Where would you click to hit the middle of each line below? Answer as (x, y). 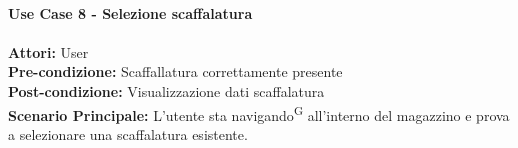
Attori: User (48, 51)
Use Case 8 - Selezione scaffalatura (130, 12)
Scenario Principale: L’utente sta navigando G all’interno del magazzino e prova (259, 113)
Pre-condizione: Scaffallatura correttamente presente (175, 71)
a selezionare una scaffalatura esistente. (128, 133)
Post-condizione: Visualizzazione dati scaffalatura (166, 90)
